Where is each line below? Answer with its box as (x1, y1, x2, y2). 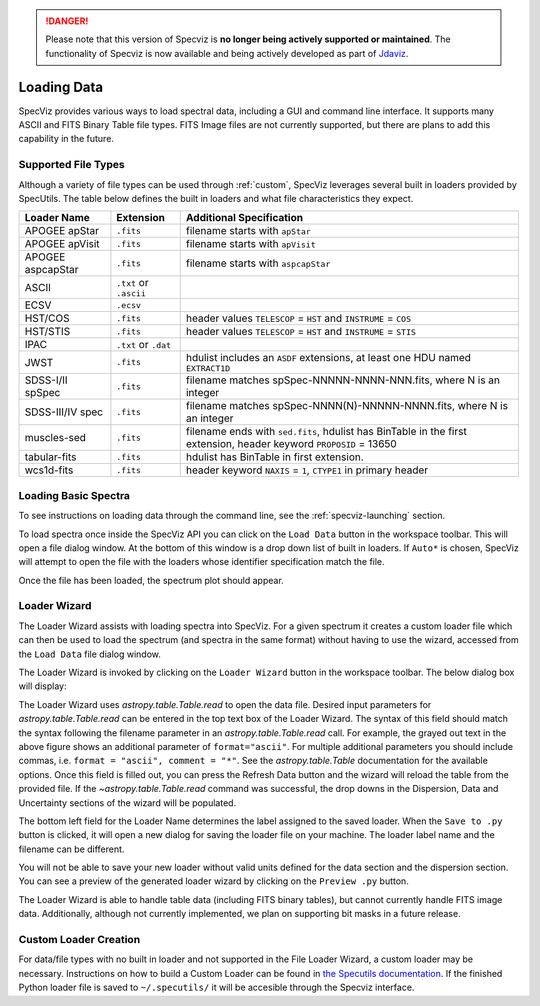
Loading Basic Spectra (18, 488, 130, 502)
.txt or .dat (116, 338, 172, 352)
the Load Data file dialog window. (18, 648, 162, 660)
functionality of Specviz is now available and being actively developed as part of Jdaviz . (45, 47, 409, 59)
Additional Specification (185, 211, 304, 225)
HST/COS (24, 311, 70, 325)
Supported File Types (18, 158, 125, 172)
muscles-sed (24, 431, 87, 445)
